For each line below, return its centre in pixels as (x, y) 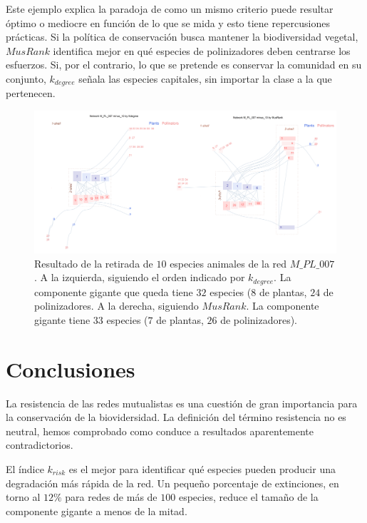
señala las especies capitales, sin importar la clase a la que (205, 78)
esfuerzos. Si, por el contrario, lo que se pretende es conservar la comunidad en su (184, 65)
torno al (23, 497)
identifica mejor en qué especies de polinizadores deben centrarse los (202, 50)
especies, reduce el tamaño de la (248, 497)
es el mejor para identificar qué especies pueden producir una (202, 468)
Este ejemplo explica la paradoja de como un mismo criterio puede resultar (170, 9)
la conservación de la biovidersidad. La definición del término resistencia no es (176, 417)
